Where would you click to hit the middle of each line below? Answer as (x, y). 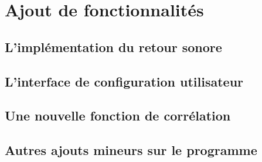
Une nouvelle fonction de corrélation (118, 116)
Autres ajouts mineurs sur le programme (131, 150)
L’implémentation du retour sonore (113, 46)
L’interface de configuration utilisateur (124, 81)
